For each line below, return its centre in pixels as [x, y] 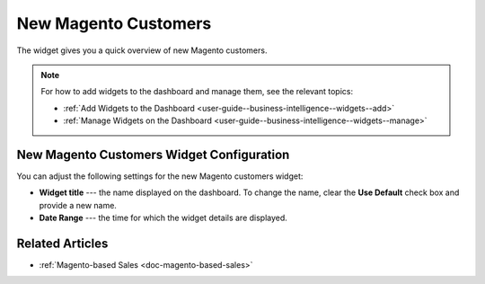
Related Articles [62, 244]
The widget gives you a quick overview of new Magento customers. [142, 50]
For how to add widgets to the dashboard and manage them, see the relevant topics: [197, 92]
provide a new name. [78, 205]
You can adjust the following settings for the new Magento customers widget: [160, 176]
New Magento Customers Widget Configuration [153, 154]
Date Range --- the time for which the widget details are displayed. [163, 218]
